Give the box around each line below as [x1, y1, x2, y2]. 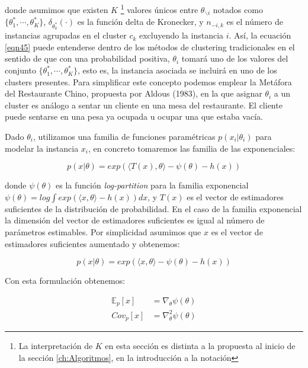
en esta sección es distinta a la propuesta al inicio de [105, 340, 296, 352]
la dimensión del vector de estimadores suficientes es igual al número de [5, 214, 265, 226]
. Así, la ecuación [229, 29, 291, 41]
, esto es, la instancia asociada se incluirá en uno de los [77, 64, 277, 76]
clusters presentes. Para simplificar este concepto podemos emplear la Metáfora [5, 75, 292, 88]
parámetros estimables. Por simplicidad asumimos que [5, 225, 201, 238]
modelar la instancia [5, 142, 79, 154]
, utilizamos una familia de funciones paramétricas [33, 130, 216, 143]
